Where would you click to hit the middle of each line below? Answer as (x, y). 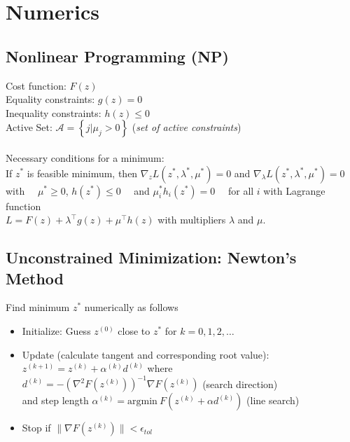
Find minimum (38, 307)
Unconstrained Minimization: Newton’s (151, 257)
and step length (55, 400)
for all (241, 190)
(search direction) (240, 384)
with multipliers (192, 220)
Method (35, 278)
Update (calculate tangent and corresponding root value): (146, 354)
